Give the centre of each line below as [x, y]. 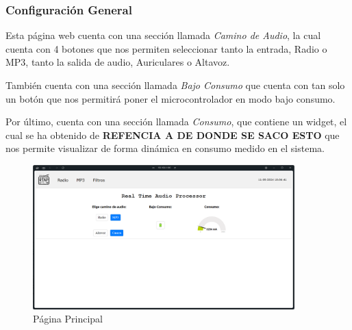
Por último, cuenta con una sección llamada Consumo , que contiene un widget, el [176, 122]
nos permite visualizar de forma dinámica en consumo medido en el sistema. [165, 148]
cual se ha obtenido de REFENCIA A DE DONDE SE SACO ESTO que [173, 135]
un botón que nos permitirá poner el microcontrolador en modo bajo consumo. [171, 98]
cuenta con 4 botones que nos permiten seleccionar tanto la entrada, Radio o [166, 48]
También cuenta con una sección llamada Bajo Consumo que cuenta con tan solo [175, 85]
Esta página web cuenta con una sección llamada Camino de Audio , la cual [163, 35]
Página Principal [68, 319]
